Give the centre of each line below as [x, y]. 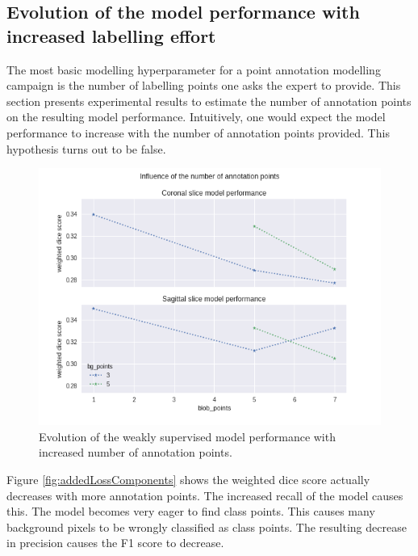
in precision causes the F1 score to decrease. [115, 543]
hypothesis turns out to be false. [86, 148]
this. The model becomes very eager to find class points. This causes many [191, 511]
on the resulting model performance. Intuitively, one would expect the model [196, 117]
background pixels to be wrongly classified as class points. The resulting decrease [207, 527]
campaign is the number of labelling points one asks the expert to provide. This [204, 85]
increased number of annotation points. [136, 452]
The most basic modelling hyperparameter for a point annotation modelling [194, 69]
